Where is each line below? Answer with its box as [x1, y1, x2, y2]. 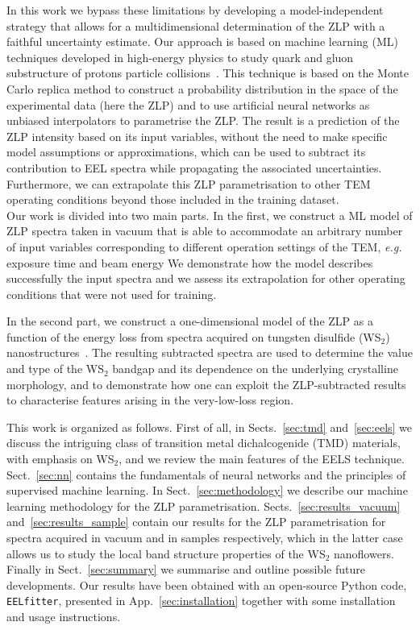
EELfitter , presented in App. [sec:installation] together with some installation [6, 592, 396, 609]
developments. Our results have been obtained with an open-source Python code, [6, 576, 407, 593]
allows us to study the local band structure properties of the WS [6, 545, 326, 562]
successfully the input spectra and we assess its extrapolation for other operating [6, 270, 405, 287]
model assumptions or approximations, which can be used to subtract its [6, 143, 366, 160]
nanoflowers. [334, 545, 394, 562]
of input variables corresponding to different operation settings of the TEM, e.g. [6, 238, 402, 255]
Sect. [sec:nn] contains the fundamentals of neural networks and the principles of [6, 466, 406, 483]
